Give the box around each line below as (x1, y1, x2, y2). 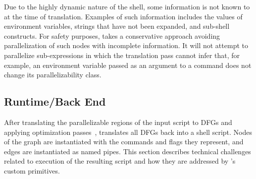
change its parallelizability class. (4, 69, 102, 80)
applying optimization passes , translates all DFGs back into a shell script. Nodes (4, 126, 252, 137)
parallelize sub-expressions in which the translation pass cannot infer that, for (4, 50, 240, 60)
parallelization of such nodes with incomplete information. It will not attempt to (4, 40, 248, 51)
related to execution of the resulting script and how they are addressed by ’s (4, 156, 236, 166)
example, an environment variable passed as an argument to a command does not (4, 60, 252, 70)
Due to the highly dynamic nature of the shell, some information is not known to (4, 1, 250, 11)
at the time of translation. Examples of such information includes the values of (4, 11, 243, 21)
